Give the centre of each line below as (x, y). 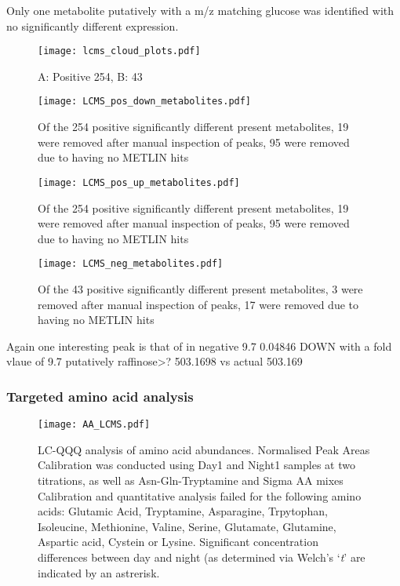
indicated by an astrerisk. (99, 572)
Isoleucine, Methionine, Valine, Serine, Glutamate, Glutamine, (187, 526)
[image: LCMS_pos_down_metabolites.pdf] (145, 102)
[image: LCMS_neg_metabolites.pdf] (131, 264)
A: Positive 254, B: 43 (90, 76)
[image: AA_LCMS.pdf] (94, 425)
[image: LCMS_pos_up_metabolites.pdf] (139, 182)
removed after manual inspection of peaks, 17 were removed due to (198, 304)
